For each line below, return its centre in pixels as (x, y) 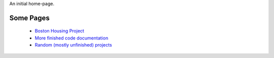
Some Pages (30, 18)
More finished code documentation (72, 38)
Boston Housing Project (60, 31)
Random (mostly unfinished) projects (73, 45)
